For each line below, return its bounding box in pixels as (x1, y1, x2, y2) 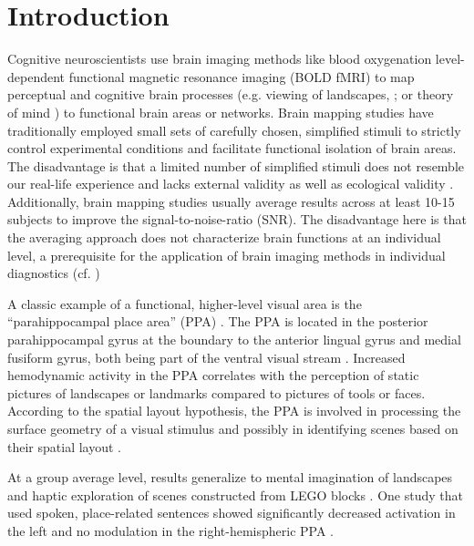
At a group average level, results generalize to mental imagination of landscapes (7, 468, 453, 487)
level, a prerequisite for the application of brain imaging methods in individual (7, 245, 446, 264)
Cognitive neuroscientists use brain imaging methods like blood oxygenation (7, 49, 432, 68)
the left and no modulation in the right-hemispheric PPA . (7, 520, 334, 540)
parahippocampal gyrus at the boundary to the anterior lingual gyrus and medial (7, 330, 461, 349)
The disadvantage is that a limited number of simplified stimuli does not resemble (7, 156, 465, 175)
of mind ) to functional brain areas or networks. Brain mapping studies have (7, 102, 434, 121)
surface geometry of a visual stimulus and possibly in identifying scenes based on (7, 419, 459, 438)
